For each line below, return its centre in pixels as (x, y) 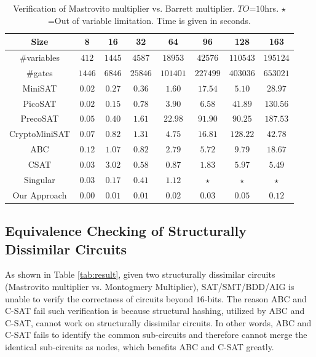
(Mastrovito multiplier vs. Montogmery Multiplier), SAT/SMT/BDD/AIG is (150, 286)
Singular (40, 179)
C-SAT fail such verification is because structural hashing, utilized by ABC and (155, 311)
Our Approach (40, 194)
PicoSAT (40, 103)
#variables (39, 57)
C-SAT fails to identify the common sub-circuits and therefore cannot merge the (156, 335)
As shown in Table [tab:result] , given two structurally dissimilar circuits (140, 274)
